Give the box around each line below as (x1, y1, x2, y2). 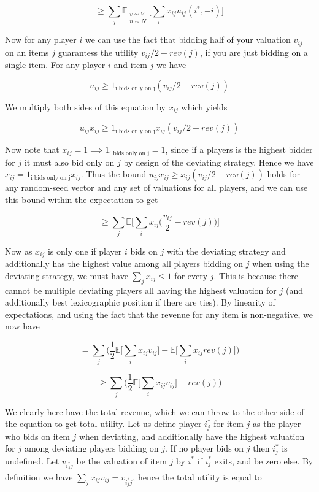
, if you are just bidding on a (199, 45, 308, 58)
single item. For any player (5, 58, 106, 71)
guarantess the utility (58, 45, 139, 58)
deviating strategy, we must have (5, 269, 128, 282)
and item (113, 58, 147, 71)
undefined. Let (5, 454, 60, 467)
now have (5, 320, 40, 332)
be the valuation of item (76, 454, 167, 467)
